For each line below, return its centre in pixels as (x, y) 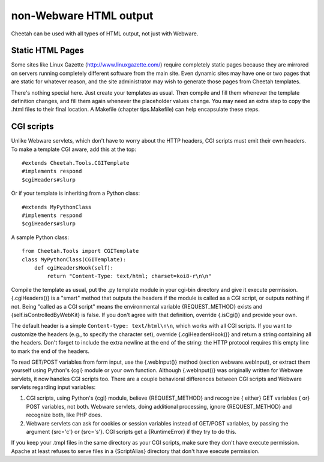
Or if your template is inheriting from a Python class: (76, 193)
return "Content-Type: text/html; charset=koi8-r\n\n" (129, 276)
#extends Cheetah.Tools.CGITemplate (76, 163)
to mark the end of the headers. (50, 351)
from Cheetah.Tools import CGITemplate (80, 251)
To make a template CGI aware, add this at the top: (73, 149)
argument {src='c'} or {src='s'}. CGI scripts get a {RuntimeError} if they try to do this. (131, 432)
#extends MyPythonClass (57, 207)
